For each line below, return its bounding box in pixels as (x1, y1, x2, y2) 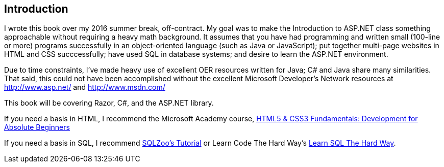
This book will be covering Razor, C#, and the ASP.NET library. (4, 98, 214, 108)
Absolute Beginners (4, 123, 70, 132)
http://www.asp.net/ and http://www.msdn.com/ (4, 83, 165, 92)
